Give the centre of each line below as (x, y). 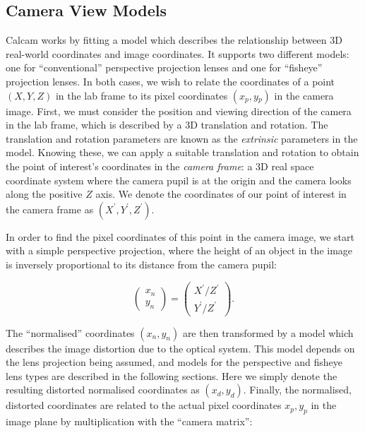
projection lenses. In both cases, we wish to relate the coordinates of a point (170, 81)
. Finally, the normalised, (297, 390)
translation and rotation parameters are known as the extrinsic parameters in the (182, 138)
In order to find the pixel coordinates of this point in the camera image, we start (180, 236)
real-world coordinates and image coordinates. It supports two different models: (178, 53)
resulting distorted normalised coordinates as (103, 390)
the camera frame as (50, 209)
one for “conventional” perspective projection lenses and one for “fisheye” (164, 67)
